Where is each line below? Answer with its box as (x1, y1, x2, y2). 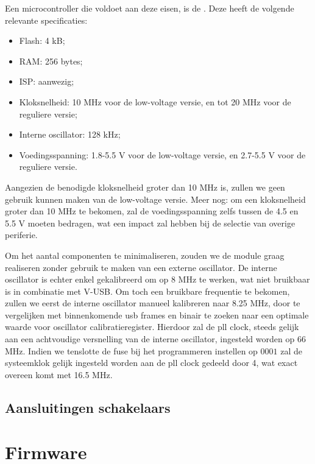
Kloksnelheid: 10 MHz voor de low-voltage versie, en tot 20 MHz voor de (19, 95, 291, 108)
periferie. (5, 228, 38, 241)
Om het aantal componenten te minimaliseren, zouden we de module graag (5, 248, 285, 261)
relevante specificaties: (5, 13, 88, 26)
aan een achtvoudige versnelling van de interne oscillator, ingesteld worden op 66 (5, 332, 306, 345)
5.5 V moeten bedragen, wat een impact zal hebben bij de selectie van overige (5, 216, 296, 229)
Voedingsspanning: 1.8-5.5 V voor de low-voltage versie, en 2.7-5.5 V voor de (19, 148, 306, 161)
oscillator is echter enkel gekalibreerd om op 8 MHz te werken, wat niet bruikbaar (5, 273, 310, 286)
